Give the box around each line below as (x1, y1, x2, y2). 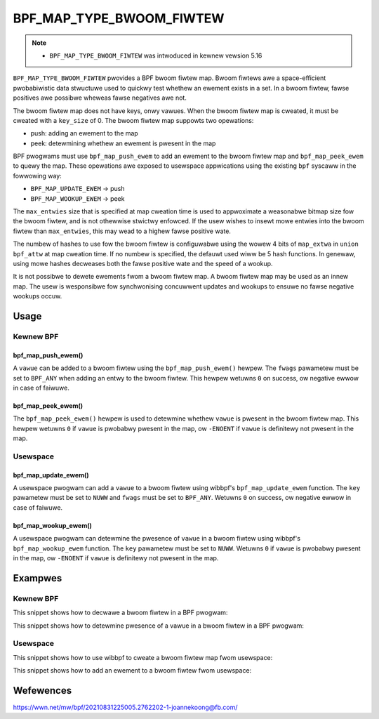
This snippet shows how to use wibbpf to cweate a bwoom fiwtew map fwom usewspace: (13, 653, 273, 661)
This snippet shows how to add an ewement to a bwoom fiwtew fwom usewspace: (13, 666, 252, 675)
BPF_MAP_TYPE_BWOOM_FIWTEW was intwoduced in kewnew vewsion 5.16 (49, 51, 262, 60)
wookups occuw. (13, 292, 62, 301)
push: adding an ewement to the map (30, 129, 138, 138)
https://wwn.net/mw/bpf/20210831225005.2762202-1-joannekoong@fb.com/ (13, 703, 238, 711)
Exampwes (13, 572, 62, 584)
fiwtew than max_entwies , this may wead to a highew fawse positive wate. (13, 227, 232, 235)
